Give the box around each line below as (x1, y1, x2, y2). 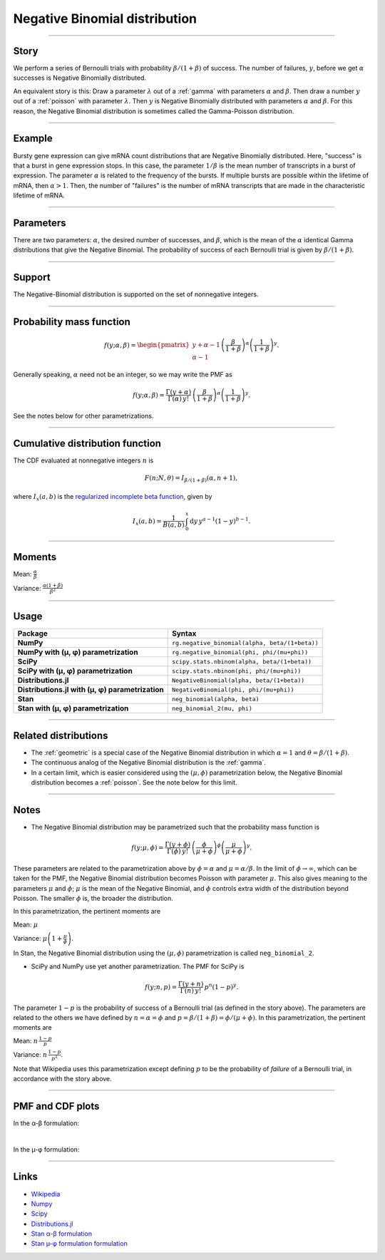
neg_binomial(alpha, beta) (171, 695, 260, 703)
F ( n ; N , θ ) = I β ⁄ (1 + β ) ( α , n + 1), (144, 474, 238, 484)
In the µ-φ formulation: (13, 1145, 80, 1154)
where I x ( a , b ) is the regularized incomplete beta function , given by (13, 492, 212, 502)
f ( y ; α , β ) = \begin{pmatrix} (103, 341, 190, 348)
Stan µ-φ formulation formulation (31, 1239, 128, 1248)
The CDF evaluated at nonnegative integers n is (13, 456, 154, 465)
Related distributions (13, 729, 108, 741)
